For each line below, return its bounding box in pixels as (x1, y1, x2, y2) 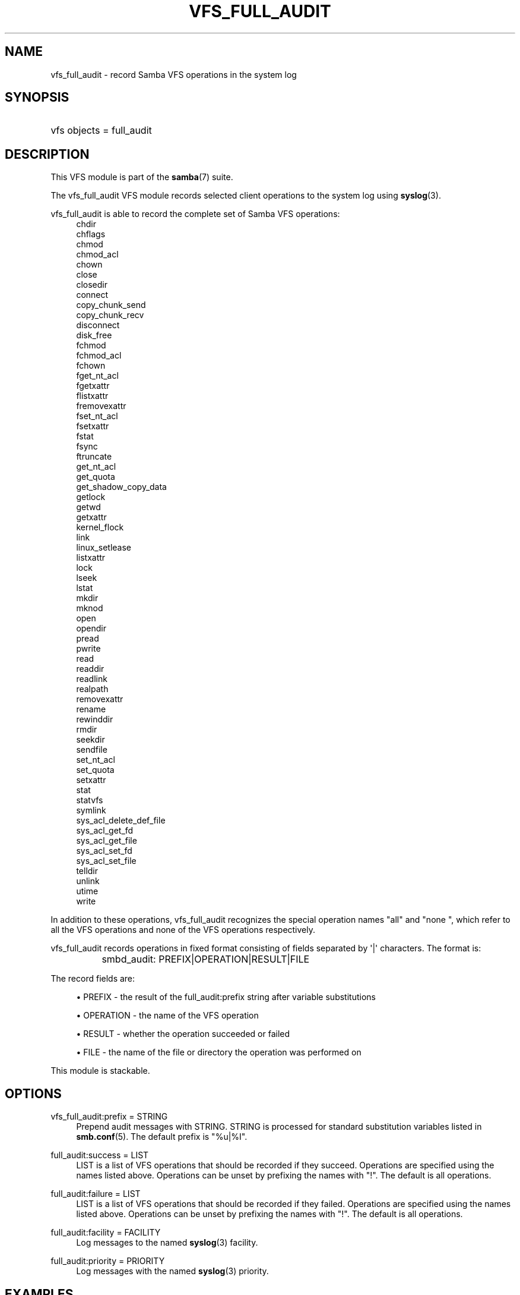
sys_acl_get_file (76, 835, 137, 846)
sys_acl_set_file (76, 856, 137, 866)
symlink (76, 805, 106, 816)
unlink (76, 876, 100, 887)
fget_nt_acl (76, 370, 119, 381)
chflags (76, 229, 106, 240)
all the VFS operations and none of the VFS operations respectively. (50, 925, 316, 935)
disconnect (76, 320, 120, 331)
